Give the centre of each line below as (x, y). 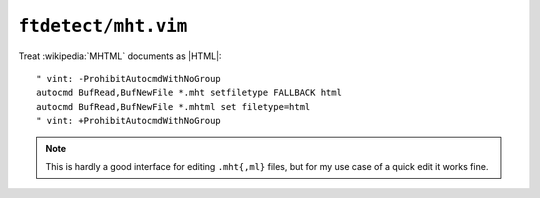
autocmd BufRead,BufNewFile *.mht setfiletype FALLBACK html (189, 93)
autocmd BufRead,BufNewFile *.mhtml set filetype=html (173, 106)
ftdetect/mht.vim (103, 26)
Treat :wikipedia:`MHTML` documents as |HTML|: (120, 56)
